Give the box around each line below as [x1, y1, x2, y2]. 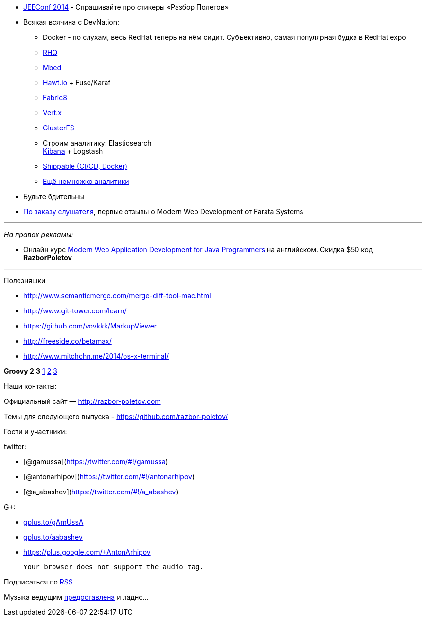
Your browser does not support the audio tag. [23, 563, 204, 571]
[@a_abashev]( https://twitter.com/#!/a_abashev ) [23, 488, 178, 496]
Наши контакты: [4, 382, 57, 390]
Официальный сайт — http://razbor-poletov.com [4, 397, 161, 405]
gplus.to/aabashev [23, 533, 83, 541]
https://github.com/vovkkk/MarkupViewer [23, 322, 157, 330]
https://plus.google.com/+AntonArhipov [23, 548, 151, 556]
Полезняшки [4, 276, 46, 285]
